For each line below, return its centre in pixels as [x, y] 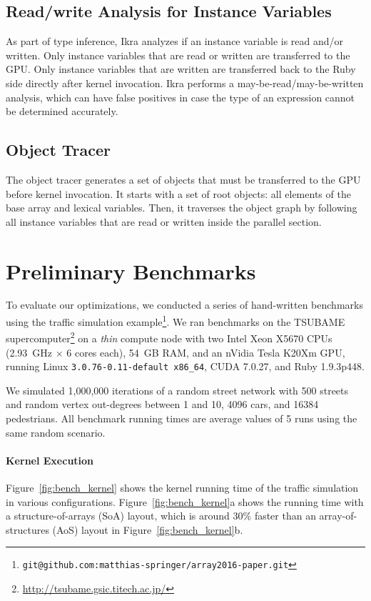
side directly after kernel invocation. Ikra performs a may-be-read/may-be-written [185, 83]
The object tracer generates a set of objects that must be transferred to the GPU [183, 179]
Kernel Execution [50, 460]
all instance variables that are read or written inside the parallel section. [164, 221]
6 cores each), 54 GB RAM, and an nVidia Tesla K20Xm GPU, [206, 352]
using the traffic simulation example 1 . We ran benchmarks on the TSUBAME [176, 321]
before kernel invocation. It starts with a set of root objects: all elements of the [178, 193]
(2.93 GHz [29, 352]
